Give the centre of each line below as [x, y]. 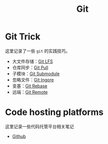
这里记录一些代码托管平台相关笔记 [40, 126]
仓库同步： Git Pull [30, 67]
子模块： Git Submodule [36, 73]
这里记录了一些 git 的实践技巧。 [38, 51]
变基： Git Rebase [30, 86]
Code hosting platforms [54, 112]
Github [19, 136]
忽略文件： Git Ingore [33, 80]
